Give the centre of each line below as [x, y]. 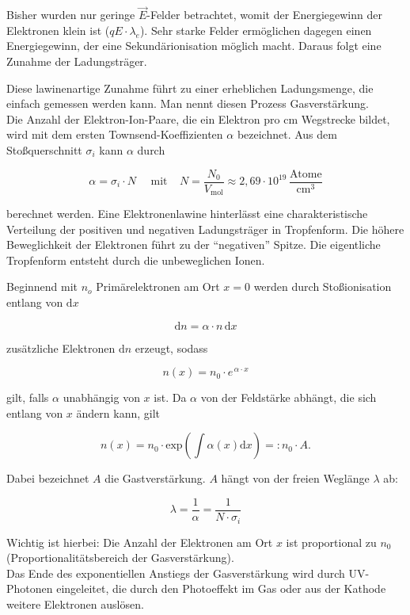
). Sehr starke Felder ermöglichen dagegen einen [256, 30]
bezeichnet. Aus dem [287, 134]
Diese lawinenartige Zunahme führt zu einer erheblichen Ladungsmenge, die [190, 88]
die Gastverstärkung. [155, 478]
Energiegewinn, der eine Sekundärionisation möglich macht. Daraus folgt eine [194, 46]
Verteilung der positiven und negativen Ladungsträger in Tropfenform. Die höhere [205, 229]
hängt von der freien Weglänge [295, 478]
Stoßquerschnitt [44, 149]
